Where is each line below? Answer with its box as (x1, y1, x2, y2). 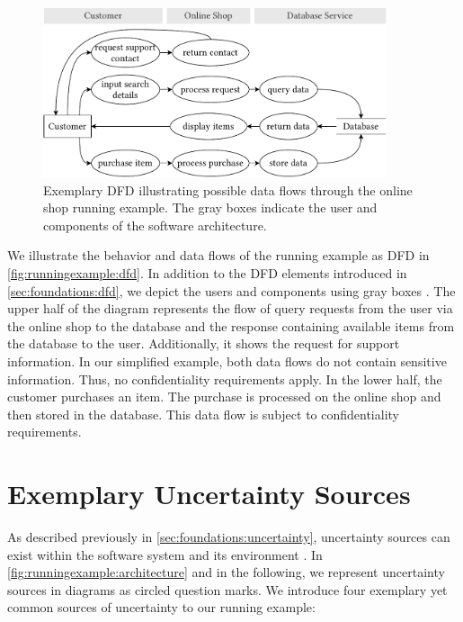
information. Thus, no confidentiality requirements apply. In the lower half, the (7, 369, 442, 388)
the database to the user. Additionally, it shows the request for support (7, 334, 400, 353)
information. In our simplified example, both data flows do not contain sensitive (7, 351, 447, 370)
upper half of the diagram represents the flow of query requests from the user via (7, 299, 453, 318)
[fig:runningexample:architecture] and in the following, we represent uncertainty (7, 563, 445, 581)
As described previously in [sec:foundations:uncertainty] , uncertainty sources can (7, 527, 450, 546)
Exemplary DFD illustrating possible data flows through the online (43, 180, 413, 199)
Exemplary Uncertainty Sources (7, 475, 411, 512)
